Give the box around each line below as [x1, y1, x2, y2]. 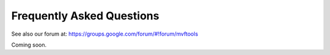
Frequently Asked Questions [11, 9, 159, 22]
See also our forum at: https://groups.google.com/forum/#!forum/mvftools [11, 30, 199, 37]
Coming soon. [11, 41, 47, 48]
